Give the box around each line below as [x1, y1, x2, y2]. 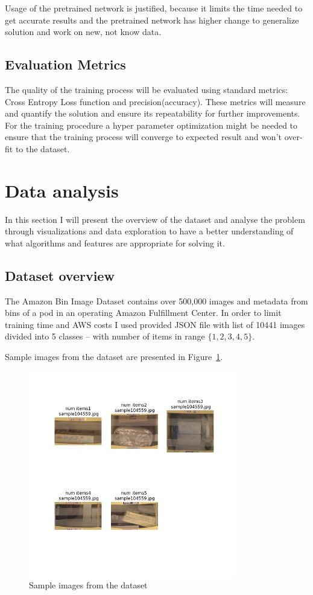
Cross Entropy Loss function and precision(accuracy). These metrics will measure [5, 95, 306, 108]
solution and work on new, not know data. [5, 25, 162, 38]
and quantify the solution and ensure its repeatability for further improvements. [5, 107, 300, 120]
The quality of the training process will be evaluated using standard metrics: [5, 83, 288, 95]
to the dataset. [15, 142, 70, 155]
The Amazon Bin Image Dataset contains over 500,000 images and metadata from [5, 294, 308, 307]
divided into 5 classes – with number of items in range [5, 330, 205, 343]
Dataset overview [5, 266, 115, 285]
